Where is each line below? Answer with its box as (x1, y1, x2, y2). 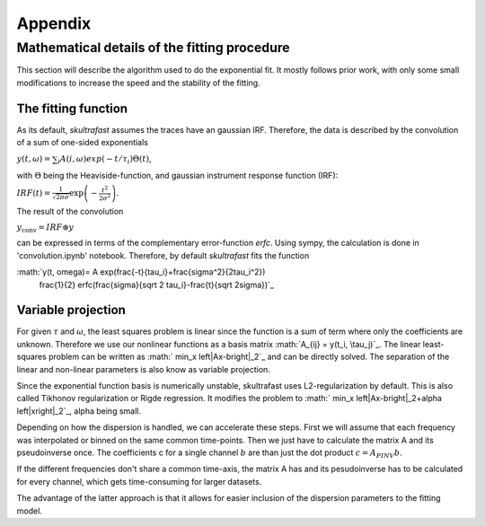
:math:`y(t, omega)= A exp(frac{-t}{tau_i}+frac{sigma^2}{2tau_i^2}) (16, 267, 266, 277)
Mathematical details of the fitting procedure (16, 39, 291, 56)
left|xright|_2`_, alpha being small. (16, 405, 141, 416)
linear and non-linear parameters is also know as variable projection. (16, 364, 271, 374)
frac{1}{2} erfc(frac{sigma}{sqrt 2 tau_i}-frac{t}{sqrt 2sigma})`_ (39, 279, 274, 290)
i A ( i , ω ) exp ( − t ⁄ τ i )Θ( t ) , (57, 153, 152, 166)
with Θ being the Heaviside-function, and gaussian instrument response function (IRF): (16, 170, 339, 180)
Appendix (16, 13, 92, 33)
